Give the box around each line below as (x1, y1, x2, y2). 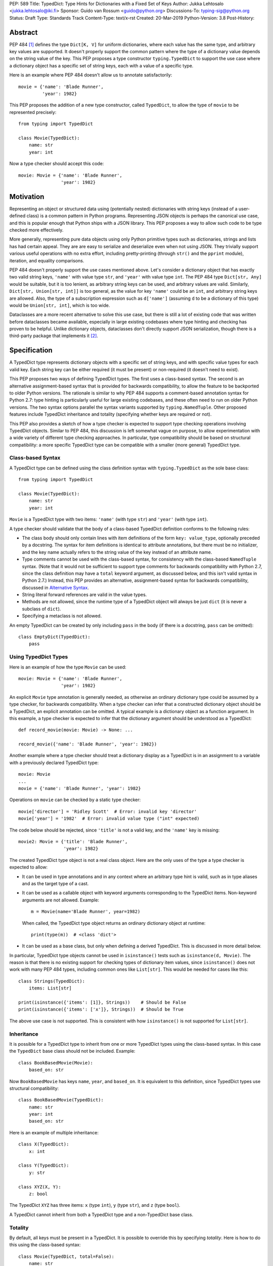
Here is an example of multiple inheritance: (9, 1129, 99, 1135)
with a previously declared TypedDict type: (9, 760, 99, 766)
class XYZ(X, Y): (18, 1184, 61, 1190)
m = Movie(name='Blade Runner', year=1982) (31, 909, 141, 915)
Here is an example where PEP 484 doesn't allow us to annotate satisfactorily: (9, 72, 172, 78)
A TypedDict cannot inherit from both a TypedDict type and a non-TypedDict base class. (9, 1211, 194, 1217)
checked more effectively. (9, 227, 64, 233)
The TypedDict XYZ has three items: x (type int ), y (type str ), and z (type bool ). (9, 1202, 180, 1208)
